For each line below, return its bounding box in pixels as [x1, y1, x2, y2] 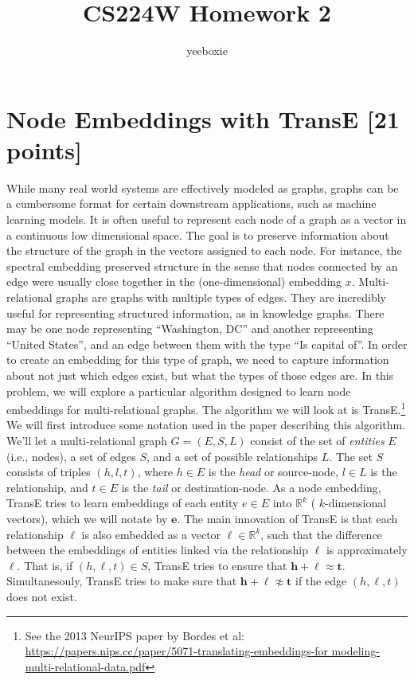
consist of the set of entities [250, 432, 385, 448]
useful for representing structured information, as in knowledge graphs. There [6, 304, 385, 321]
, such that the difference [260, 526, 382, 542]
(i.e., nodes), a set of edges [6, 447, 136, 464]
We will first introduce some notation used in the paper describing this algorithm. [6, 416, 406, 433]
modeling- [331, 643, 380, 659]
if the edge [295, 573, 347, 589]
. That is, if [17, 557, 73, 573]
